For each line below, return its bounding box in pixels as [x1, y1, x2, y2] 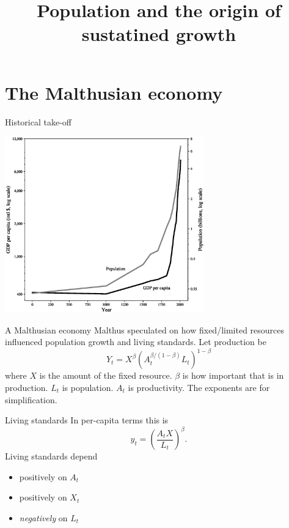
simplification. [5, 393, 57, 406]
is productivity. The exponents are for [128, 381, 270, 393]
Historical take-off [5, 115, 71, 128]
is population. [62, 381, 114, 393]
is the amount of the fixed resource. [39, 369, 172, 382]
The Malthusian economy [5, 80, 223, 105]
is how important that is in [182, 369, 284, 382]
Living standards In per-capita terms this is [5, 414, 169, 426]
